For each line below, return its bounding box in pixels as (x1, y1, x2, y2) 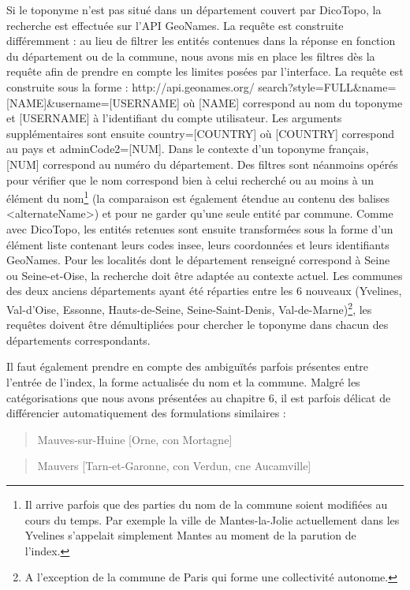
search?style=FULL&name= (258, 78, 397, 95)
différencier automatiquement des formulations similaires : (6, 405, 286, 421)
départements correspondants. (6, 331, 151, 348)
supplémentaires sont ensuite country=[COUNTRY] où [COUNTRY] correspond (6, 125, 395, 141)
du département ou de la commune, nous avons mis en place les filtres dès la (6, 47, 375, 64)
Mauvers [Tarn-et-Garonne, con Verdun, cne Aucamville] (37, 457, 311, 474)
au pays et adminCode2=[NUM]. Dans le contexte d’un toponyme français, (6, 140, 369, 157)
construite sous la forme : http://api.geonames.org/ (6, 78, 255, 95)
